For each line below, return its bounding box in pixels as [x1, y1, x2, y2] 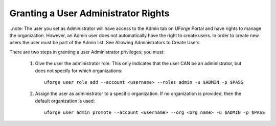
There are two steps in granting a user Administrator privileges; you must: [9, 49, 165, 55]
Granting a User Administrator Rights [9, 8, 170, 19]
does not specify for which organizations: [35, 68, 123, 74]
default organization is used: [35, 98, 95, 104]
